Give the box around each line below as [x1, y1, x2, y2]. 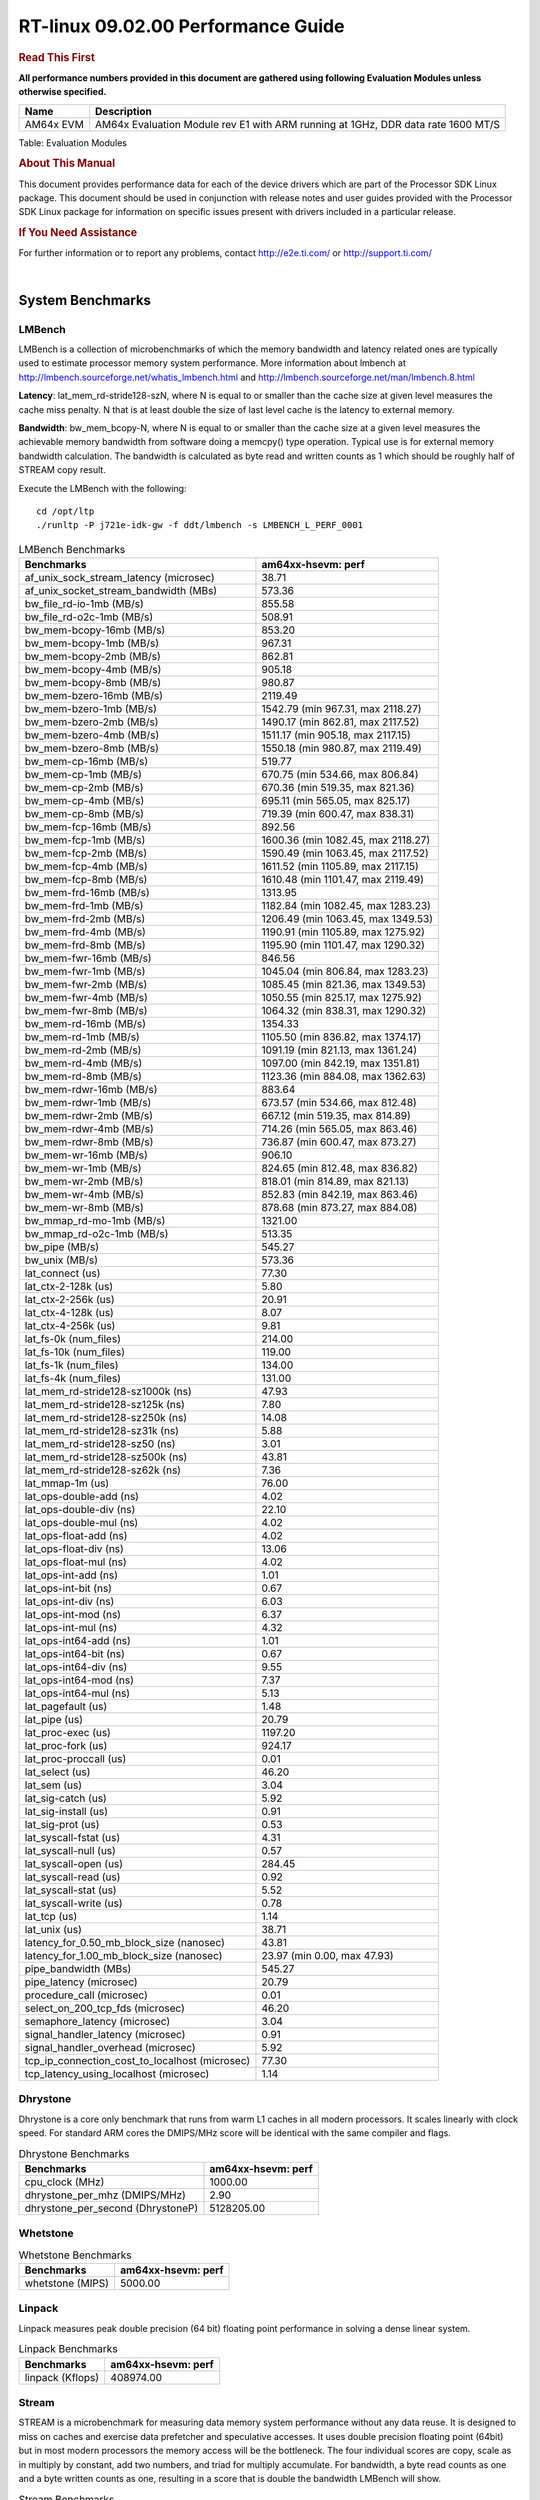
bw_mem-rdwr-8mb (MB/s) [24, 1135, 154, 1149]
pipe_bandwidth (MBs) [24, 1962, 132, 1976]
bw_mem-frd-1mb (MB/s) [24, 899, 144, 913]
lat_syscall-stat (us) [24, 1883, 117, 1897]
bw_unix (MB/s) [24, 1253, 99, 1267]
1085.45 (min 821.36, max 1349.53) [261, 978, 427, 992]
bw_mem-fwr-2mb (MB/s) [24, 978, 148, 992]
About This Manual [18, 156, 116, 170]
